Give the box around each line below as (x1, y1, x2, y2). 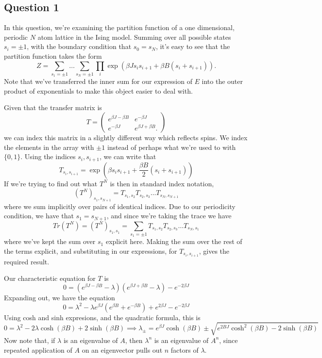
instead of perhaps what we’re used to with (107, 142, 236, 152)
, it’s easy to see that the (155, 41, 230, 51)
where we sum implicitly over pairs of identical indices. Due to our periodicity (4, 201, 236, 211)
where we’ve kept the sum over (4, 236, 96, 246)
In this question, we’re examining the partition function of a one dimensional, (4, 22, 235, 33)
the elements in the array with (4, 142, 94, 152)
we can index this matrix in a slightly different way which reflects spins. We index (4, 132, 248, 143)
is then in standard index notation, (110, 178, 214, 188)
